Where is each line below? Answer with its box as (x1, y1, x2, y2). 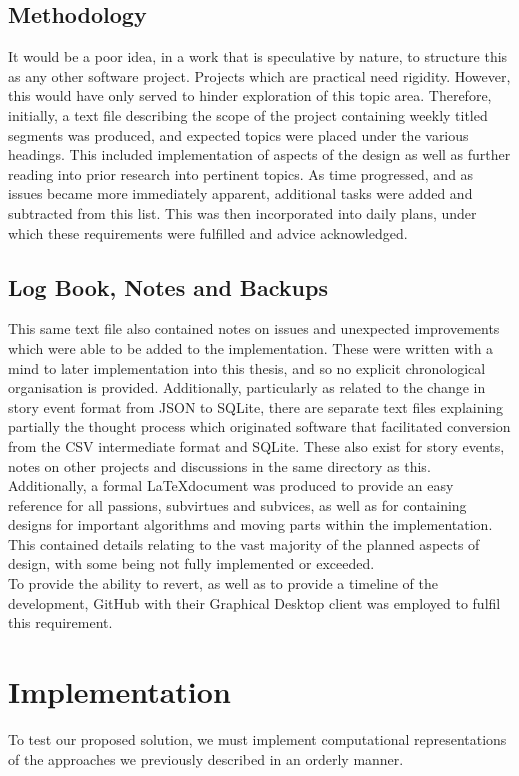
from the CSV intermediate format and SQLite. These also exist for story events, (8, 435, 505, 456)
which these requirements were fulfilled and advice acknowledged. (8, 222, 408, 243)
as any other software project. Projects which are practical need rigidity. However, (8, 65, 511, 86)
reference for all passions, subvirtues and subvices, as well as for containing (8, 494, 467, 515)
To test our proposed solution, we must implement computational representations (8, 728, 507, 749)
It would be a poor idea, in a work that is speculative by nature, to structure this (8, 46, 508, 67)
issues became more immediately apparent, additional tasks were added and (8, 183, 473, 204)
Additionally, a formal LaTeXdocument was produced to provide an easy (8, 475, 454, 496)
